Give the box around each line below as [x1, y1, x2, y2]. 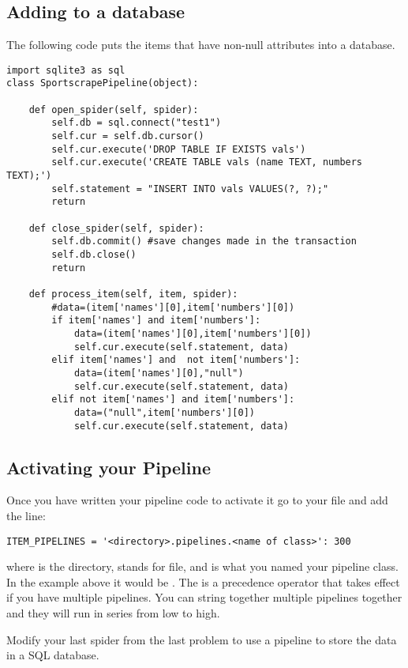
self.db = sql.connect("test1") [51, 117, 222, 129]
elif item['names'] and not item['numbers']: [51, 354, 301, 366]
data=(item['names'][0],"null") [73, 367, 244, 379]
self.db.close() [51, 248, 137, 260]
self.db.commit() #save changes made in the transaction [51, 236, 357, 247]
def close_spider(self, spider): [28, 222, 204, 234]
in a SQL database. [6, 647, 99, 663]
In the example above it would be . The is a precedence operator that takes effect [6, 573, 400, 590]
